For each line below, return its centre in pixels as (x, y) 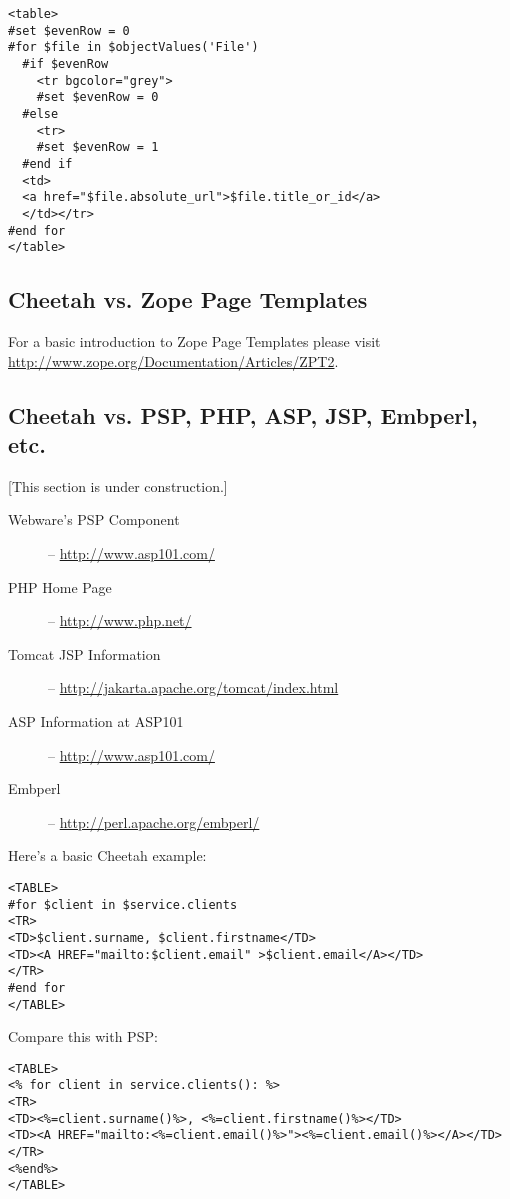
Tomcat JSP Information (84, 653)
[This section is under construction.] (118, 485)
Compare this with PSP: (83, 1036)
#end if (47, 163)
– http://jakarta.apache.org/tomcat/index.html (193, 687)
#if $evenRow (65, 63)
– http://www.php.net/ (120, 620)
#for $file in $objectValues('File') (133, 47)
